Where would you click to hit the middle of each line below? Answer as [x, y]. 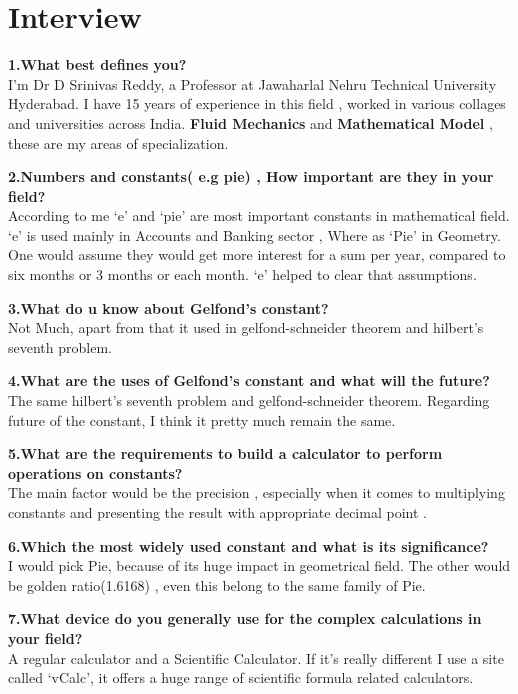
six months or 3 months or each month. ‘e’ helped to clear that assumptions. [242, 274]
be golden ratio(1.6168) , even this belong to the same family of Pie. [217, 584]
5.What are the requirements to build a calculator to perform [225, 453]
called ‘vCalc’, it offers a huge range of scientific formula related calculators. [241, 677]
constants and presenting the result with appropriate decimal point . [217, 512]
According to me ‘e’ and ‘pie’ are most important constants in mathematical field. [259, 215]
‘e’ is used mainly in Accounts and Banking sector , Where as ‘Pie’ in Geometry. [254, 234]
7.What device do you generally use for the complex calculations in [245, 618]
